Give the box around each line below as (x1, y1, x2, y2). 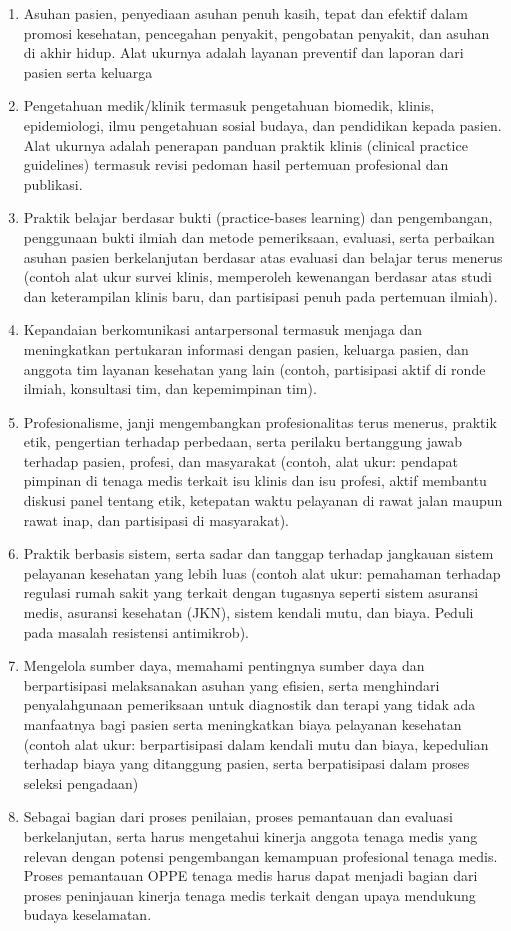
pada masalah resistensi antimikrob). (23, 621, 249, 642)
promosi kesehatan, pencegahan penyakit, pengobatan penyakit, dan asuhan (23, 22, 490, 43)
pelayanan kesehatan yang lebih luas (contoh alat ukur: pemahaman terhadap (23, 562, 501, 583)
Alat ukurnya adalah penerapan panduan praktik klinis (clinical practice (23, 134, 468, 155)
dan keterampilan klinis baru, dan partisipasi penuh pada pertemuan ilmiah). (23, 285, 498, 306)
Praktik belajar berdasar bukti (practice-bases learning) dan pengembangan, (23, 207, 493, 228)
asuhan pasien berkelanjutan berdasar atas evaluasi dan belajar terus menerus (23, 246, 503, 267)
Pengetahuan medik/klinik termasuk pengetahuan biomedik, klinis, (23, 95, 435, 116)
